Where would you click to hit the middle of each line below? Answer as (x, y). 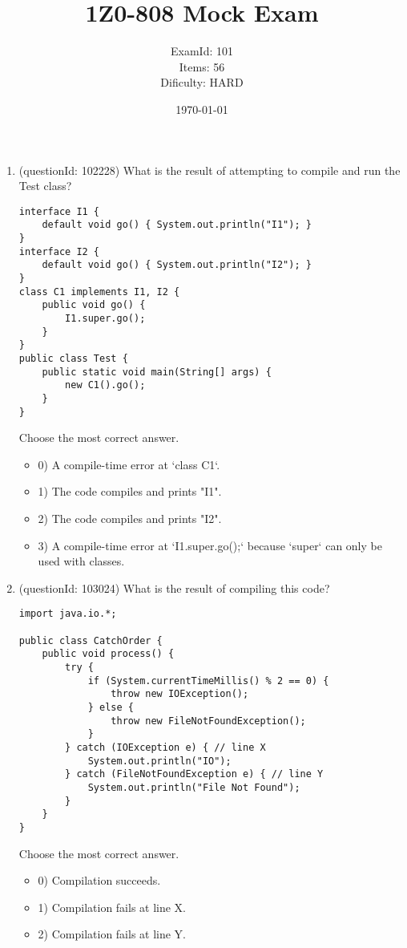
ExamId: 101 (202, 51)
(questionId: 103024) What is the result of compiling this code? (174, 587)
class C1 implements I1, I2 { (99, 292)
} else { (111, 707)
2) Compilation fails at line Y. (112, 934)
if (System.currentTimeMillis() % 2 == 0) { (208, 681)
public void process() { (108, 654)
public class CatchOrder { (91, 640)
